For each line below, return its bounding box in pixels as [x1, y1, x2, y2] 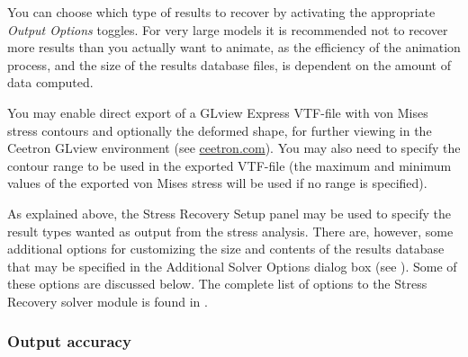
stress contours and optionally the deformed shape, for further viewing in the [7, 120, 432, 139]
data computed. [7, 73, 94, 92]
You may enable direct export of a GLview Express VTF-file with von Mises [7, 103, 428, 121]
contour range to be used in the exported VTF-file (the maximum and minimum [7, 156, 452, 174]
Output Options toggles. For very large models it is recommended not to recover [7, 20, 448, 39]
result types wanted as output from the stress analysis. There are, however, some [7, 221, 454, 240]
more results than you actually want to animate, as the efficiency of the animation [7, 38, 461, 57]
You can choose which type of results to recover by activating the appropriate [7, 3, 436, 21]
